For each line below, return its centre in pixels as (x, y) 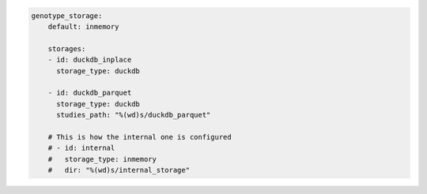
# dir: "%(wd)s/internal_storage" (119, 170)
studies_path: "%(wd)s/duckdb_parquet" (134, 115)
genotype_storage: (67, 15)
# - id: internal (81, 148)
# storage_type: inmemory (102, 159)
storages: (67, 48)
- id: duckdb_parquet (90, 93)
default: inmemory (83, 26)
